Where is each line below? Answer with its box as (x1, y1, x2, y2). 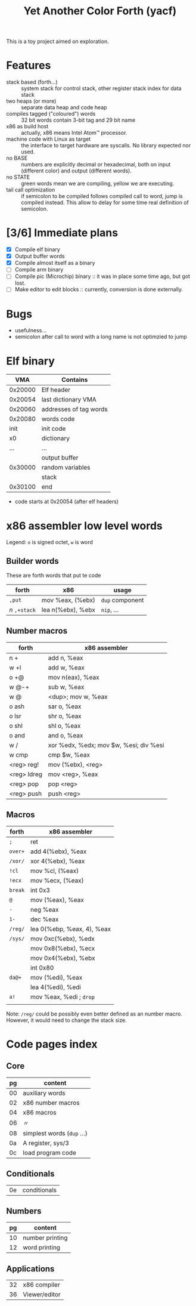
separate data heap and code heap (21, 104, 107, 111)
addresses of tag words (41, 405, 108, 413)
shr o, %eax (48, 712, 82, 720)
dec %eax (30, 915, 59, 923)
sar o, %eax (48, 702, 82, 711)
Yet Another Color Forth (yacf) (23, 4, 177, 18)
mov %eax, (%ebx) (41, 596, 95, 604)
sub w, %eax (48, 683, 85, 691)
